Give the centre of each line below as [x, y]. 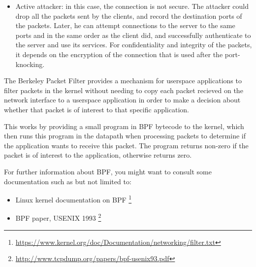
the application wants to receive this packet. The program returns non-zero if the [126, 145]
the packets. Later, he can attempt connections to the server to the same [125, 25]
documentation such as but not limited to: [68, 181]
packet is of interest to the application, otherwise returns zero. [98, 155]
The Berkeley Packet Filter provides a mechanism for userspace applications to [123, 81]
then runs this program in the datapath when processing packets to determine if [125, 136]
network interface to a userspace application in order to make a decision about [122, 100]
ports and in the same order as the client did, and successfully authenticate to [133, 35]
